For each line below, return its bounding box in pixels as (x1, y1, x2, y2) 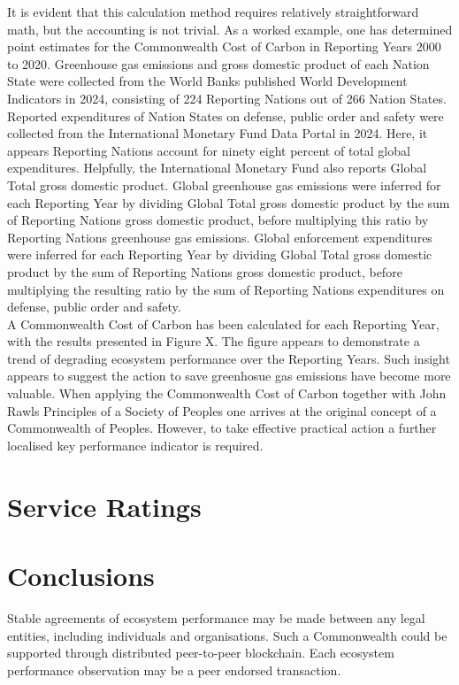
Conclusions (7, 558, 155, 593)
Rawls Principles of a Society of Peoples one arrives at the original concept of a (7, 401, 437, 419)
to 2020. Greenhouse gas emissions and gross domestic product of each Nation (7, 54, 430, 73)
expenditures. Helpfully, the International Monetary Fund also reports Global (7, 158, 427, 177)
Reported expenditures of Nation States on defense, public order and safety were (7, 106, 444, 125)
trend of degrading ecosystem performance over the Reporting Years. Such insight (7, 349, 450, 367)
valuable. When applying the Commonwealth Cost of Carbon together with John (7, 384, 447, 403)
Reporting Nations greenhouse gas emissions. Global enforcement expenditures (7, 227, 432, 246)
